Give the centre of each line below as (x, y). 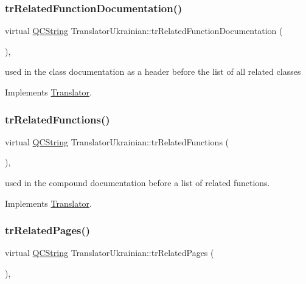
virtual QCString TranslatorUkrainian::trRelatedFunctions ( (117, 141)
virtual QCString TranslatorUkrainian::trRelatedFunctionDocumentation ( (144, 31)
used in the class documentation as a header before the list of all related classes (153, 71)
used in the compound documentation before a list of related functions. (137, 182)
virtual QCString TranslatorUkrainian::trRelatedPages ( (110, 253)
